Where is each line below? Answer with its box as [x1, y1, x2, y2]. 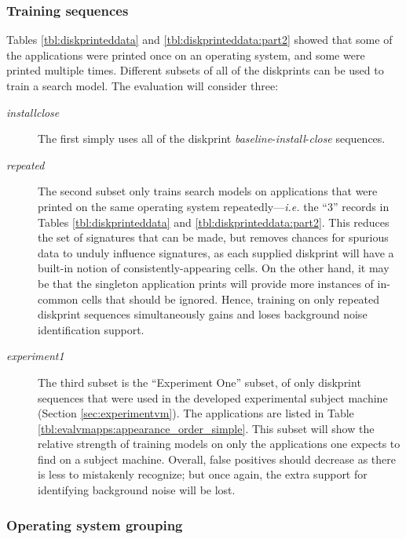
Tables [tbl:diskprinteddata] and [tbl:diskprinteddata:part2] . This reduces [38, 213, 390, 230]
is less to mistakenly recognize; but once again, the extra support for [38, 466, 368, 483]
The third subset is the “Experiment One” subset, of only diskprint [38, 373, 361, 390]
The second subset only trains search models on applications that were [38, 183, 378, 199]
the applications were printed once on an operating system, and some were [6, 46, 365, 63]
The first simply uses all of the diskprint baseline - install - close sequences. [38, 130, 386, 147]
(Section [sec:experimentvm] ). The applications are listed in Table [38, 405, 354, 421]
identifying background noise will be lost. [38, 482, 236, 498]
